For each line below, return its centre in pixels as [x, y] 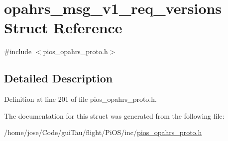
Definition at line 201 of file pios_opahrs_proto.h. [80, 99]
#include [18, 51]
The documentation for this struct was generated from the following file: [114, 115]
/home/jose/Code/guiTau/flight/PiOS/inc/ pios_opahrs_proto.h [103, 132]
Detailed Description [58, 78]
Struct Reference [63, 28]
